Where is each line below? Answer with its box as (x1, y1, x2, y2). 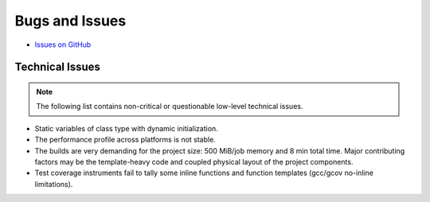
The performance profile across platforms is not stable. (34, 135, 217, 145)
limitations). (34, 179, 73, 188)
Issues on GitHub (34, 40, 92, 49)
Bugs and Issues (14, 12, 127, 29)
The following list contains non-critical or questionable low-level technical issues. (36, 102, 303, 111)
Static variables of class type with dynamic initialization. (34, 123, 218, 133)
